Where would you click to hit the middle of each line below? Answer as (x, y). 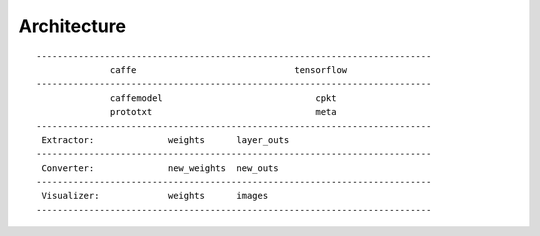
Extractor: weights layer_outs (165, 139)
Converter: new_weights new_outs (160, 168)
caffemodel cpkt (223, 98)
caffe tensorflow (229, 69)
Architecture (72, 26)
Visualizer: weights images (155, 196)
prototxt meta (223, 112)
